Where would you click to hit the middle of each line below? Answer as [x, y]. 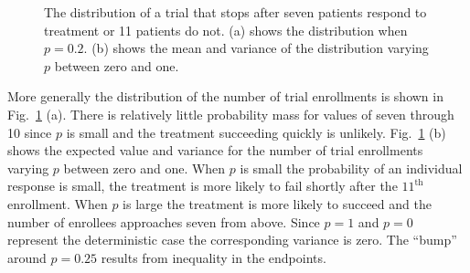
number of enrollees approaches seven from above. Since [164, 221]
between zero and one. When [144, 168]
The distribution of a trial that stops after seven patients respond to [235, 12]
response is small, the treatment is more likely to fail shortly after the [203, 186]
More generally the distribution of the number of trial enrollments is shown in [225, 96]
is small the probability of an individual [351, 168]
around [27, 257]
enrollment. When [58, 203]
